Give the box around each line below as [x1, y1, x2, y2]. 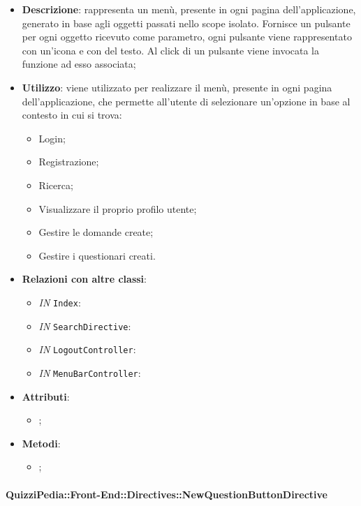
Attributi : [22, 389, 70, 403]
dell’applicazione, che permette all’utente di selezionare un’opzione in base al [22, 94, 351, 108]
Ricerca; [38, 177, 73, 192]
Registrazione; [38, 154, 99, 169]
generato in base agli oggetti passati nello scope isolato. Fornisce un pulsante [22, 15, 351, 30]
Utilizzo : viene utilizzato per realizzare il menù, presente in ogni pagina [22, 80, 332, 94]
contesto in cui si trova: [22, 107, 122, 122]
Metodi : [22, 436, 61, 450]
